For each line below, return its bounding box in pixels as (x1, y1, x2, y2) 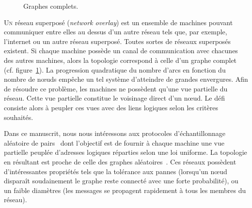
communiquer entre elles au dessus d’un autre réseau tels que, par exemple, (4, 27, 227, 37)
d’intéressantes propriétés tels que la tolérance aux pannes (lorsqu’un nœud (4, 166, 227, 176)
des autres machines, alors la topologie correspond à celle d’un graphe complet (4, 55, 237, 65)
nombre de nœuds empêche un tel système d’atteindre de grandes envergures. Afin (4, 74, 248, 84)
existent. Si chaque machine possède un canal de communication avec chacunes (4, 45, 238, 56)
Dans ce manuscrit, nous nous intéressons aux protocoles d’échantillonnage (4, 128, 226, 138)
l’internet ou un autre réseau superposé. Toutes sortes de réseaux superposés (4, 36, 231, 46)
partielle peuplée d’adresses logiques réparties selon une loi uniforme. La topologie (4, 147, 247, 157)
